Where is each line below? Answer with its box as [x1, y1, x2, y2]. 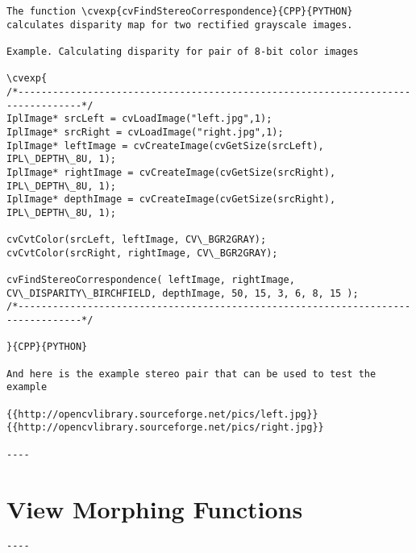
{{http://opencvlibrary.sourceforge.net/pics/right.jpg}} [6, 422, 324, 434]
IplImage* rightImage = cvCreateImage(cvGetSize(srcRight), [6, 166, 336, 178]
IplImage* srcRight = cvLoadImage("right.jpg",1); [6, 126, 284, 138]
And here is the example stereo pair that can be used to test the [6, 368, 376, 380]
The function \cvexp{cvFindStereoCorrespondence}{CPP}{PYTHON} [6, 6, 353, 17]
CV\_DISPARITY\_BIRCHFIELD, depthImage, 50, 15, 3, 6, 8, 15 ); [6, 287, 359, 299]
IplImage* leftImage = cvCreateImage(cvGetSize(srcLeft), [6, 139, 324, 152]
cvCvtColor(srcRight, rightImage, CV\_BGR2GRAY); [6, 247, 278, 259]
